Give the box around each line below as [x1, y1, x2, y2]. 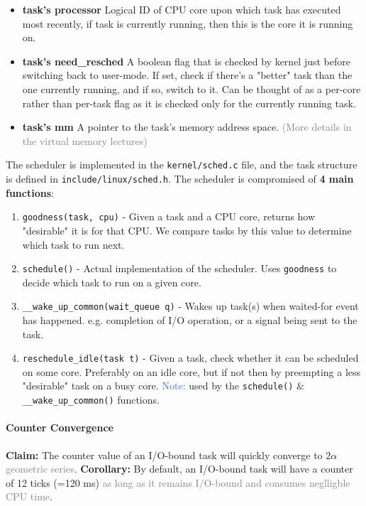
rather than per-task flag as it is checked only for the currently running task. [22, 95, 356, 110]
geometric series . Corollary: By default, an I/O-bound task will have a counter [6, 461, 353, 476]
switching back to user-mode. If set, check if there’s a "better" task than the [22, 68, 353, 82]
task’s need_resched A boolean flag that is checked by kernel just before [22, 53, 350, 68]
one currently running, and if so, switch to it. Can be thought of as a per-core [22, 81, 361, 96]
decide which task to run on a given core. [22, 274, 201, 289]
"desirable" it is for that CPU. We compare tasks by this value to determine [22, 222, 352, 237]
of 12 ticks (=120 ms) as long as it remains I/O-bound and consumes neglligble [6, 475, 350, 490]
